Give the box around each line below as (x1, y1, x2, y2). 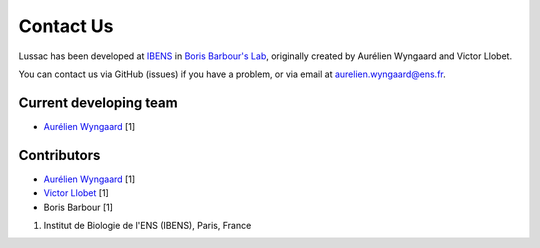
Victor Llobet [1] (43, 187, 109, 199)
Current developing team (18, 94, 179, 111)
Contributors (18, 146, 101, 164)
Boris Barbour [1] (43, 201, 114, 213)
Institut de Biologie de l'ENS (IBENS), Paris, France (43, 219, 252, 231)
